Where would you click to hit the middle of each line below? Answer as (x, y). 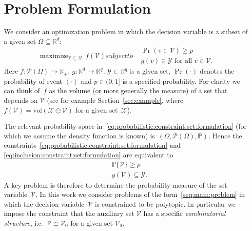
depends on (21, 100)
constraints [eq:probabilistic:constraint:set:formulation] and (92, 145)
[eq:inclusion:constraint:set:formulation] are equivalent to (88, 154)
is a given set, (150, 71)
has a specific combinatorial (184, 213)
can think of (22, 90)
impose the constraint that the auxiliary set (69, 213)
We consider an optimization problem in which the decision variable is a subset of (126, 31)
